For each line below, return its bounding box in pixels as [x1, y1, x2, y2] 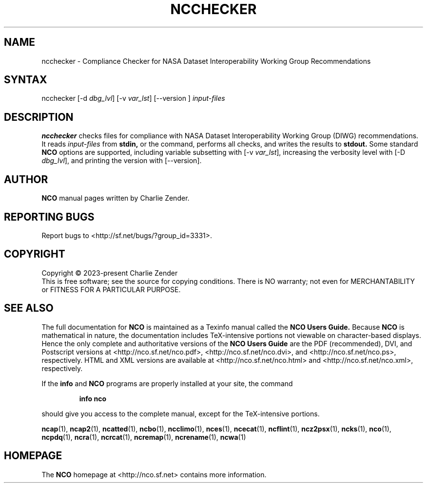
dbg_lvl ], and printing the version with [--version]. [41, 156, 202, 165]
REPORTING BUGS [4, 210, 95, 223]
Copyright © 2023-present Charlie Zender [41, 268, 178, 277]
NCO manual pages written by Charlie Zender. [41, 194, 190, 203]
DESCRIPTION [4, 111, 74, 123]
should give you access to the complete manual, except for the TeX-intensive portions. [41, 409, 320, 418]
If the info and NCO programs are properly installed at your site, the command [41, 379, 293, 388]
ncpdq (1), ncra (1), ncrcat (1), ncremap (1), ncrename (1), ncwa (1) [41, 432, 246, 441]
